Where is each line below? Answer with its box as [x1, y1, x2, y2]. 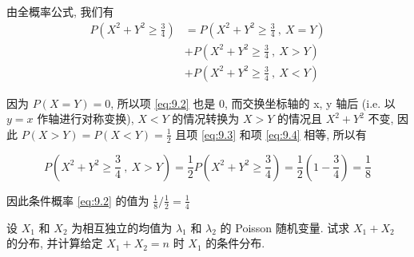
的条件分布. [205, 235, 265, 251]
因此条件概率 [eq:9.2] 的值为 [6, 192, 149, 208]
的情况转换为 [172, 110, 240, 127]
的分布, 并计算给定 [6, 235, 103, 251]
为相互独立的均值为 [71, 219, 173, 235]
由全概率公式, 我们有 [6, 3, 114, 19]
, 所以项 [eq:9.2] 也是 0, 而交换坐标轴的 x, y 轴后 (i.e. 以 [110, 94, 396, 111]
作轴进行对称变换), [37, 110, 134, 127]
